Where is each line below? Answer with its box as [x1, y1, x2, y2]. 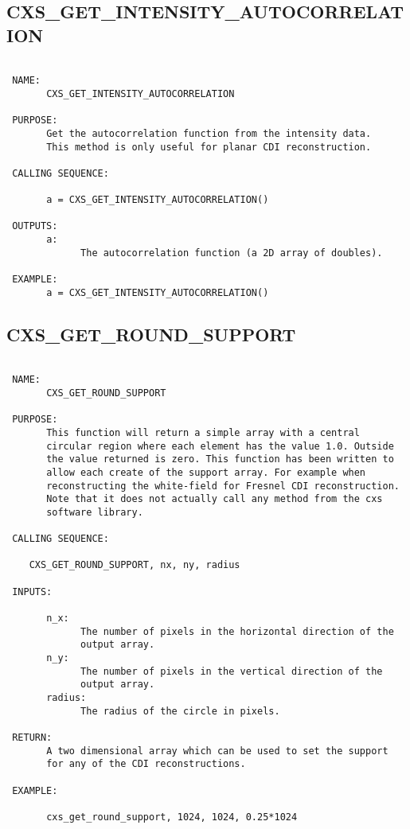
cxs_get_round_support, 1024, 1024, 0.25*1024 [46, 811, 298, 823]
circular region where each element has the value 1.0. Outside [46, 440, 394, 452]
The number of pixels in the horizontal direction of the [80, 625, 394, 637]
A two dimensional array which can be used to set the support [46, 745, 389, 757]
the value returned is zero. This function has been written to [46, 453, 394, 465]
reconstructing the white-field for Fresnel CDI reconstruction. [46, 480, 400, 492]
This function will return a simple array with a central [46, 426, 360, 438]
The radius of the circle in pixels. [80, 705, 280, 717]
